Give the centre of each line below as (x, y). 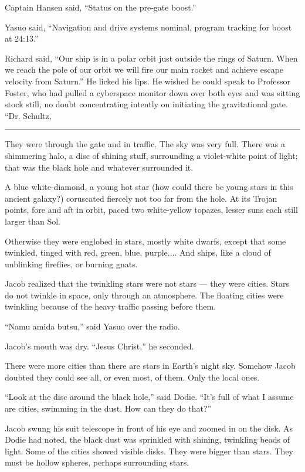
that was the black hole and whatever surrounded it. (99, 167)
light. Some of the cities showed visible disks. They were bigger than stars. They (149, 451)
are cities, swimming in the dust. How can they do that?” (108, 408)
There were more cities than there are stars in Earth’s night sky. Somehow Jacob (150, 366)
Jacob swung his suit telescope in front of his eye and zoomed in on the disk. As (149, 428)
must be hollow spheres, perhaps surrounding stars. (97, 462)
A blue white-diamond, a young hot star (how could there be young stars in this (149, 187)
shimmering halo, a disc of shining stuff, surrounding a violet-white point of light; (151, 155)
